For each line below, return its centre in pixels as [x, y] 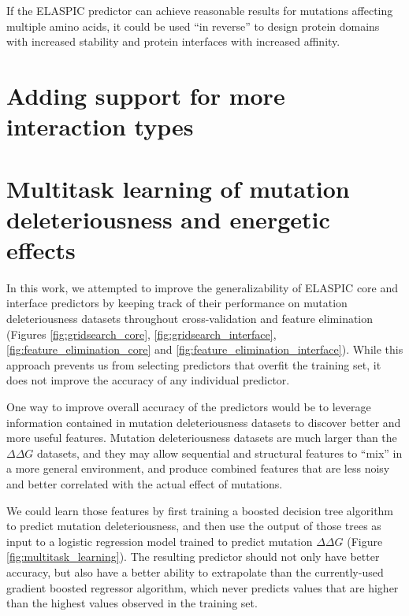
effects [41, 249]
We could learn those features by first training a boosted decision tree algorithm [200, 510]
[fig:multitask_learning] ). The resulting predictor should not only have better [193, 557]
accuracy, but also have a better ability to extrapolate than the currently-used [195, 571]
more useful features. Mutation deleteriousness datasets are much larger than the [202, 438]
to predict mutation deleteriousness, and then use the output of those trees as [194, 526]
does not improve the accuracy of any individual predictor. [148, 380]
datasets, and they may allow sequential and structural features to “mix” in [220, 453]
